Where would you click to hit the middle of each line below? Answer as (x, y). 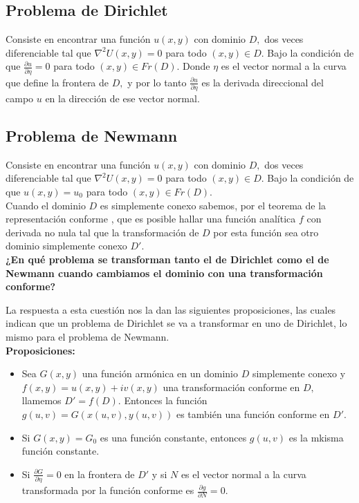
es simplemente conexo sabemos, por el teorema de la (213, 205)
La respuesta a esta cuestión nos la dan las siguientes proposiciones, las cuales (171, 309)
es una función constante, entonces (173, 437)
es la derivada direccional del (263, 82)
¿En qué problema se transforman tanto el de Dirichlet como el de (167, 259)
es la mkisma (316, 437)
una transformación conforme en (231, 387)
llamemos (42, 400)
